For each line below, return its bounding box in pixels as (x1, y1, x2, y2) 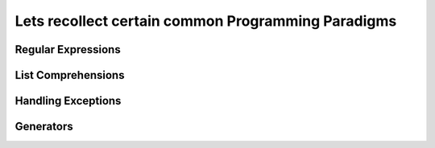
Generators (14, 120, 73, 134)
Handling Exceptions (14, 94, 122, 108)
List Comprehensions (14, 68, 125, 82)
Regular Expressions (14, 43, 121, 56)
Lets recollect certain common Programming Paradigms (14, 12, 397, 30)
